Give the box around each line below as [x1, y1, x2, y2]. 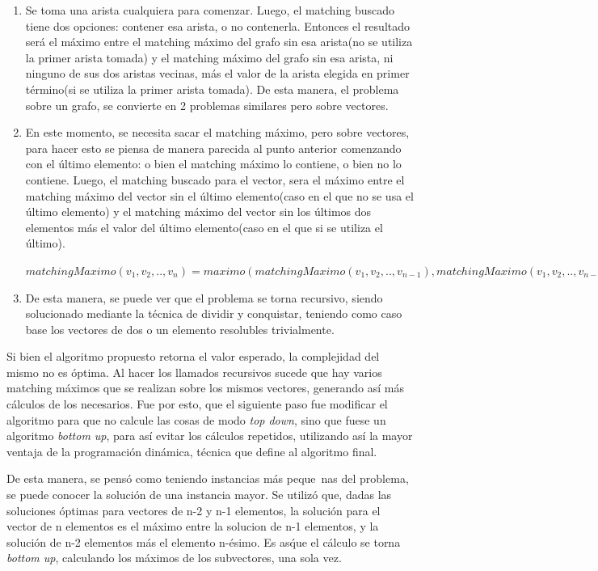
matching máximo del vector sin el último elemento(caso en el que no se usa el [25, 187, 414, 204]
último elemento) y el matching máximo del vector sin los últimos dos [25, 203, 372, 220]
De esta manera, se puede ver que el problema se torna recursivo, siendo [25, 289, 383, 306]
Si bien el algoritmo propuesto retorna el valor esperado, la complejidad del [6, 348, 380, 365]
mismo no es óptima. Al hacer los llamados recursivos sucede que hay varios [6, 363, 382, 380]
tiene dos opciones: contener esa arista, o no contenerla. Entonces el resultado [25, 17, 411, 34]
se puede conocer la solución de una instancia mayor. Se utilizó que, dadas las [6, 486, 392, 503]
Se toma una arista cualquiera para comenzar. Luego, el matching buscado [25, 2, 395, 18]
